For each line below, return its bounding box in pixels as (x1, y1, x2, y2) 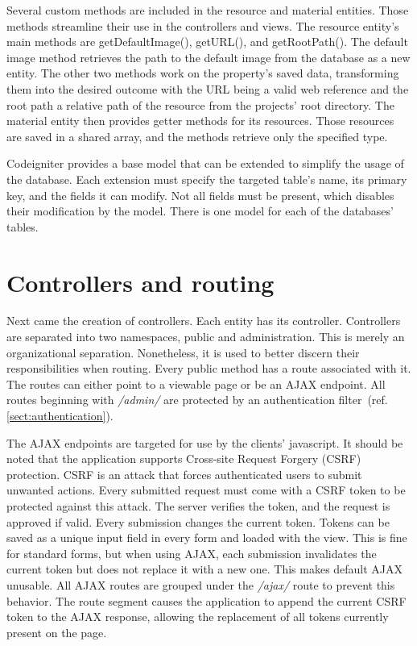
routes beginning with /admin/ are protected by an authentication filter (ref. (6, 391, 388, 408)
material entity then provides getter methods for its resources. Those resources (6, 112, 394, 129)
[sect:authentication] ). (6, 407, 114, 423)
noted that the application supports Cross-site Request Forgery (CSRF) (6, 450, 361, 467)
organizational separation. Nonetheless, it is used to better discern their (6, 344, 360, 361)
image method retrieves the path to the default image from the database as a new (6, 48, 411, 65)
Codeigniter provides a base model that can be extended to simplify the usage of (6, 155, 404, 172)
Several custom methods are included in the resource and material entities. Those (6, 2, 409, 18)
